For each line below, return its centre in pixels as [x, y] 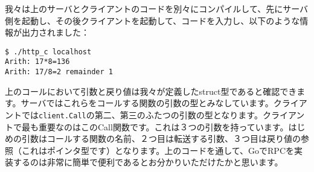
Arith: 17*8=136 [37, 62]
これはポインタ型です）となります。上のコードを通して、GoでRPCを [158, 150]
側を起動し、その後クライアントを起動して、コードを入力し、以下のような [152, 20]
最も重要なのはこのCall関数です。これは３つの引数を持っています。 [155, 126]
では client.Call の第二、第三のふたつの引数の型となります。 [142, 114]
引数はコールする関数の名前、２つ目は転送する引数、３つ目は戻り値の [161, 139]
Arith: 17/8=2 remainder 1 [59, 72]
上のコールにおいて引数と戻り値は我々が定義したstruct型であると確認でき [151, 91]
